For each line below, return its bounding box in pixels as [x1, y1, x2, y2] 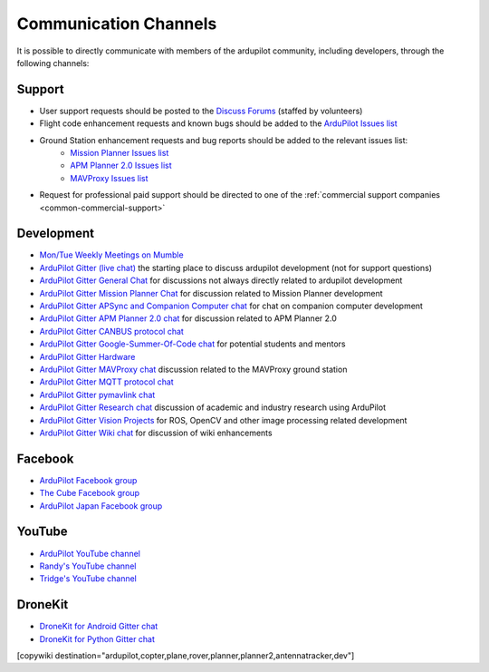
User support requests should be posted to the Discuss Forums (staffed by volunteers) [39, 105, 363, 116]
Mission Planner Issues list [70, 148, 169, 159]
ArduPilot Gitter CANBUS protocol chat [39, 326, 185, 336]
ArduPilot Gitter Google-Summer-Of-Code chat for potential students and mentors [39, 338, 346, 349]
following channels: [16, 57, 90, 68]
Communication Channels [16, 14, 217, 34]
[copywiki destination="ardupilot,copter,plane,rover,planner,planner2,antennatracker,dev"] [16, 650, 355, 661]
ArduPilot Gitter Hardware [39, 351, 136, 362]
